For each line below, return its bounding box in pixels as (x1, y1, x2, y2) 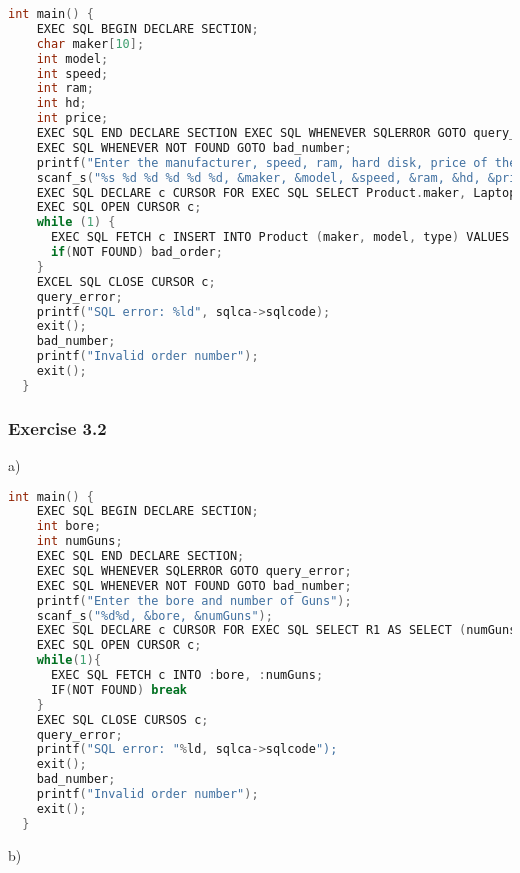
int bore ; (36, 519, 102, 534)
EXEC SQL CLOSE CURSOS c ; (36, 712, 209, 727)
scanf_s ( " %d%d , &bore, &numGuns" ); (36, 608, 273, 623)
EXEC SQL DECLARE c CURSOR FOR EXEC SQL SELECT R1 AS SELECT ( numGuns (36, 623, 517, 638)
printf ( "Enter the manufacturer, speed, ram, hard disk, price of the (36, 155, 517, 170)
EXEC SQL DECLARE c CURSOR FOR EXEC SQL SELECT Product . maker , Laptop (36, 185, 517, 200)
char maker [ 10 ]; (36, 36, 145, 51)
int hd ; (36, 96, 87, 111)
